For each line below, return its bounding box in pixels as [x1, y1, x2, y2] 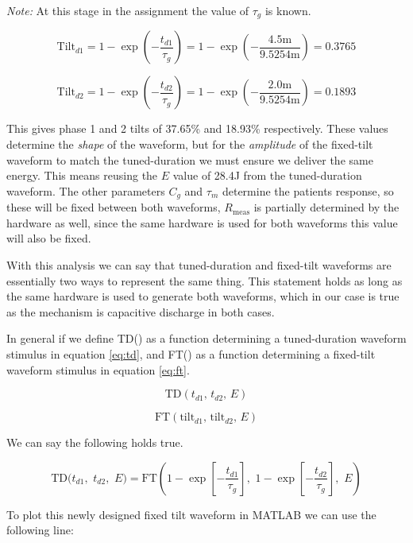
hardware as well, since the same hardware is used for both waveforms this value [6, 214, 398, 231]
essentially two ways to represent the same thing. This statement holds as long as [6, 272, 403, 289]
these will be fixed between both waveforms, [6, 199, 221, 215]
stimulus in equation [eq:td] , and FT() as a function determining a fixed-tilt [6, 346, 376, 363]
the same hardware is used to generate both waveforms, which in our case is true [6, 288, 399, 304]
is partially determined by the [253, 199, 399, 215]
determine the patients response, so [222, 182, 394, 199]
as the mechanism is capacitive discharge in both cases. [6, 303, 275, 320]
